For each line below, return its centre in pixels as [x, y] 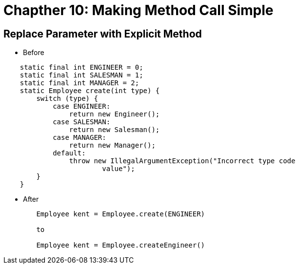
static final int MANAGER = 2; [80, 83]
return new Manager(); [112, 145]
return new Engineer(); [114, 114]
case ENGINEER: [82, 106]
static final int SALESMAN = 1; [81, 75]
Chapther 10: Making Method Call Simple [139, 10]
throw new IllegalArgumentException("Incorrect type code [182, 161]
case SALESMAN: [82, 122]
